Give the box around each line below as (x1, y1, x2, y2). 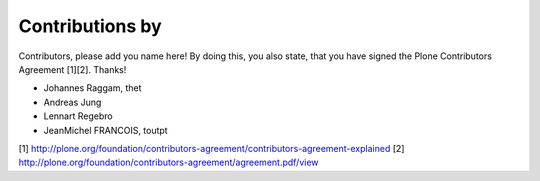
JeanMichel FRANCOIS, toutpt (43, 124, 169, 136)
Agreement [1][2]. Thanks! (18, 63, 127, 75)
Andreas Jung (43, 96, 102, 108)
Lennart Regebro (43, 110, 114, 122)
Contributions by (18, 15, 162, 37)
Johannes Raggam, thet (43, 82, 142, 94)
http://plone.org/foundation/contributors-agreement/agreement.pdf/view (18, 156, 319, 169)
